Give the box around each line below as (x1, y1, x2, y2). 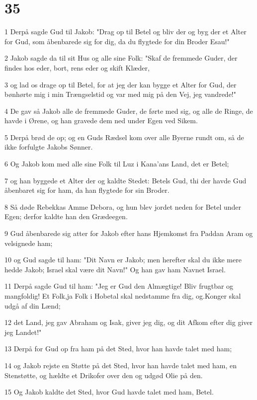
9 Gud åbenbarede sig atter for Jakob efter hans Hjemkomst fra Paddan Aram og (4, 228, 253, 239)
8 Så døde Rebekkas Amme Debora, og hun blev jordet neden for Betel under (4, 201, 242, 212)
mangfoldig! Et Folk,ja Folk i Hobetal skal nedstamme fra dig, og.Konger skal (4, 291, 241, 301)
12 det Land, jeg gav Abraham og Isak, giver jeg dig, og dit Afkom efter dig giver (4, 317, 253, 327)
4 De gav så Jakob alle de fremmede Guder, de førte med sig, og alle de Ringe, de (4, 105, 253, 116)
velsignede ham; (4, 238, 53, 248)
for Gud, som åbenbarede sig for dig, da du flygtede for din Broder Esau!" (4, 36, 230, 46)
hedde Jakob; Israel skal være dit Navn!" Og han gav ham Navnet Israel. (4, 264, 226, 274)
